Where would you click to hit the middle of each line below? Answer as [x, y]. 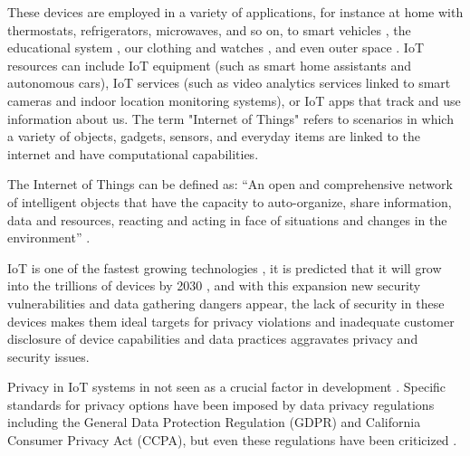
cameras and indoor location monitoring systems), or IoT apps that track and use [234, 100]
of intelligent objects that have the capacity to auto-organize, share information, [230, 201]
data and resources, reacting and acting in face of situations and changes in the [227, 219]
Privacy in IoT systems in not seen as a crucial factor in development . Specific [227, 387]
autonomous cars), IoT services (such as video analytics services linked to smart [229, 83]
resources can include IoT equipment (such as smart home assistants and [210, 65]
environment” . [49, 237]
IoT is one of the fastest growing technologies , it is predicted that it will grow [225, 267]
